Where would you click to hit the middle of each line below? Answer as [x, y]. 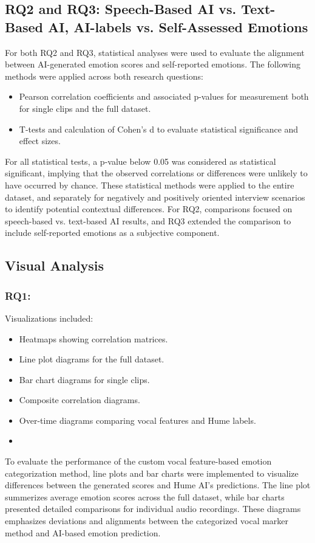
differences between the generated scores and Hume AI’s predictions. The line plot [158, 485]
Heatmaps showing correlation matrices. [93, 338]
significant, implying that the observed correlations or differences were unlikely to [156, 173]
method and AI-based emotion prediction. [83, 532]
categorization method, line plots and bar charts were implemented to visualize [152, 473]
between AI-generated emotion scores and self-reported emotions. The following [153, 64]
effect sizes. [40, 141]
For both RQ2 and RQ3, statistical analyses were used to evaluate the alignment [155, 52]
